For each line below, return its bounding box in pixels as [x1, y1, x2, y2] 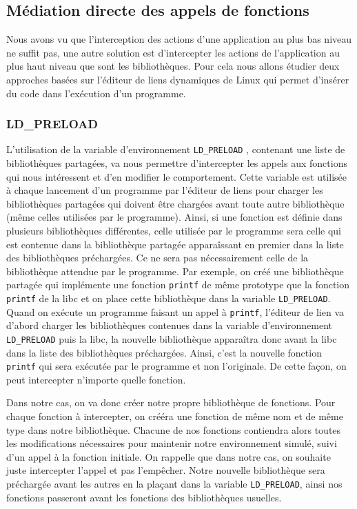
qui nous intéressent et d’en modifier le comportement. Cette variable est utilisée [6, 169, 347, 183]
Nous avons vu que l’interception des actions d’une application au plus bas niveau [6, 32, 352, 46]
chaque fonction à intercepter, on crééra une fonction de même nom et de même [6, 409, 343, 423]
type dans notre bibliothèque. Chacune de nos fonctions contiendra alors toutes [6, 422, 341, 437]
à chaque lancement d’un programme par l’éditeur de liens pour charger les [6, 183, 323, 197]
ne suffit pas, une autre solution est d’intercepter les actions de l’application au [6, 45, 340, 59]
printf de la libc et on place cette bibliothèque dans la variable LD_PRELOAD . [6, 291, 331, 306]
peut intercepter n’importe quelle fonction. [6, 372, 186, 386]
